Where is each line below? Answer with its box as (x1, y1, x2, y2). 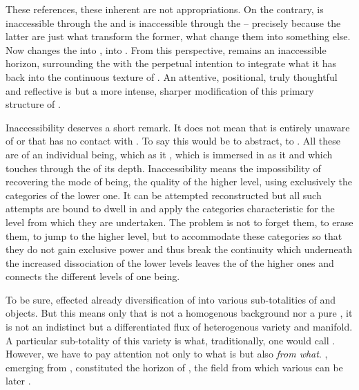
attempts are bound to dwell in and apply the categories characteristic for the (6, 201, 335, 216)
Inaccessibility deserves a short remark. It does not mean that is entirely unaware (6, 120, 350, 134)
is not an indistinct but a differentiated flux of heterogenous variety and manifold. (6, 319, 353, 334)
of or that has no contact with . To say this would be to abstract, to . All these (6, 133, 340, 148)
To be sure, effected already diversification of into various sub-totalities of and (6, 292, 336, 306)
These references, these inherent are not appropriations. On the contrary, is (6, 2, 324, 16)
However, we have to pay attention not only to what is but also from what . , (6, 346, 328, 361)
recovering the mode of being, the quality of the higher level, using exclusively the (6, 174, 352, 189)
